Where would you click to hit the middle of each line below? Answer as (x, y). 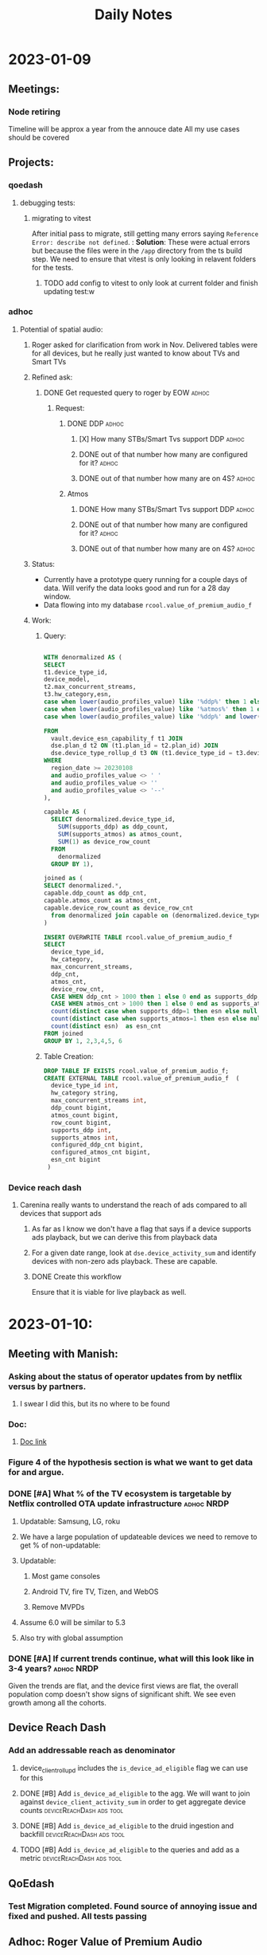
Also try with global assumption (71, 1638)
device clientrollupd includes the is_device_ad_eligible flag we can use (134, 1769)
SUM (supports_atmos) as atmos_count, (120, 835)
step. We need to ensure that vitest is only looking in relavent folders (144, 259)
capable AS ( (65, 812)
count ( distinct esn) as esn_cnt (106, 1026)
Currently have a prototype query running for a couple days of (145, 579)
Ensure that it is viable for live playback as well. (109, 1292)
